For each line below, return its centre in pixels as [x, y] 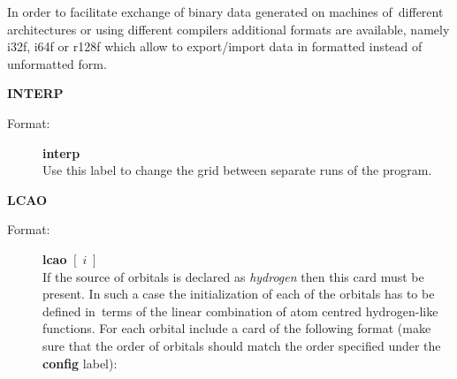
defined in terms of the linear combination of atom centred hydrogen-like [240, 311]
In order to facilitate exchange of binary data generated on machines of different [225, 11]
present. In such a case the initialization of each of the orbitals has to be [239, 294]
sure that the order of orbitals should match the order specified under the [242, 345]
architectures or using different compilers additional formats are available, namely [228, 29]
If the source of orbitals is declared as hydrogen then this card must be [233, 276]
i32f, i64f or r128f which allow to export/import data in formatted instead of [215, 46]
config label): [80, 363]
